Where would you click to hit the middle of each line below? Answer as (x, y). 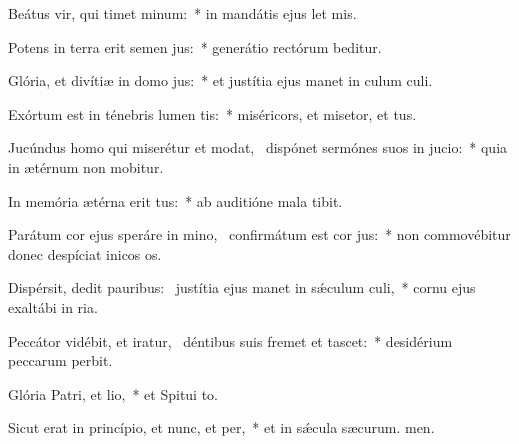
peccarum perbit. (60, 360)
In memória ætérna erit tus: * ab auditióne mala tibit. (175, 200)
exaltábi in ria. (53, 306)
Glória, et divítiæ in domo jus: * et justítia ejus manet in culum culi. (220, 80)
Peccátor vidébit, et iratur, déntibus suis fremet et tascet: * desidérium (230, 340)
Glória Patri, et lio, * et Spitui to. (113, 393)
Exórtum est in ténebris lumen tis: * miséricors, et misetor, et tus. (212, 113)
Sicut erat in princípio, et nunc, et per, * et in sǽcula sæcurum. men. (221, 427)
